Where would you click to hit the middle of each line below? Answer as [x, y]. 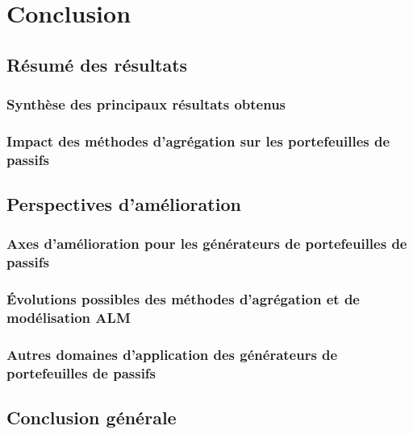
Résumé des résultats [97, 64]
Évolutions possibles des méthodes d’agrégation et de [183, 299]
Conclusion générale [92, 417]
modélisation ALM [69, 318]
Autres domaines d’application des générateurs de [172, 354]
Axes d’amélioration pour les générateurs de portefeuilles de [207, 244]
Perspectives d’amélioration [124, 204]
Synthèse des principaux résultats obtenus [146, 104]
